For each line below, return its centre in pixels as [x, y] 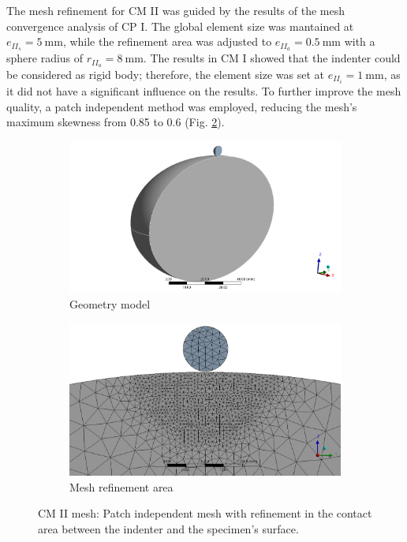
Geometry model [110, 304]
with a [360, 41]
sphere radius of [45, 58]
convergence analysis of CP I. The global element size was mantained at [180, 26]
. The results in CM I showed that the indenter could [272, 58]
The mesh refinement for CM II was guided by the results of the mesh [176, 10]
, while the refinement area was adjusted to [167, 41]
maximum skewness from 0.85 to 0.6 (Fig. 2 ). [116, 122]
